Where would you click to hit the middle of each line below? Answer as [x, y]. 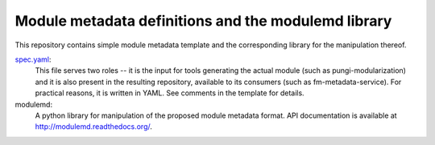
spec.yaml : [33, 59]
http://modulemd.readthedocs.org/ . [94, 127]
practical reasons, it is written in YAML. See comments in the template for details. [170, 93]
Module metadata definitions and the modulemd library [203, 21]
